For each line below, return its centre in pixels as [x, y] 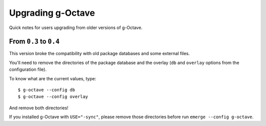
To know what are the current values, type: [52, 78]
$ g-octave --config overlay [53, 97]
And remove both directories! [39, 108]
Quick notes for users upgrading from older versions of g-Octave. [76, 28]
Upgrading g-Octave [52, 13]
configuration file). [28, 69]
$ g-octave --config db [47, 90]
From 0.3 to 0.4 [34, 42]
